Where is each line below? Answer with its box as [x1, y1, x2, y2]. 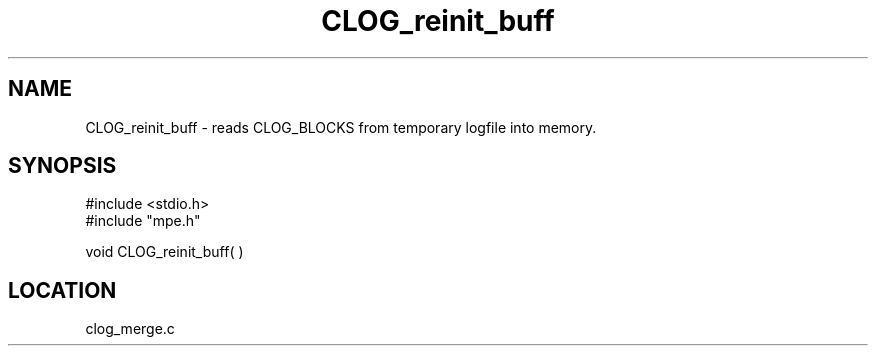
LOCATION [8, 277, 117, 303]
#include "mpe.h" [85, 212, 201, 230]
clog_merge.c [85, 320, 175, 338]
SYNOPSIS [8, 153, 117, 179]
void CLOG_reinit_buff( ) [85, 243, 244, 261]
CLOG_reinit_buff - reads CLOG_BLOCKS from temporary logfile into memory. [85, 118, 597, 136]
